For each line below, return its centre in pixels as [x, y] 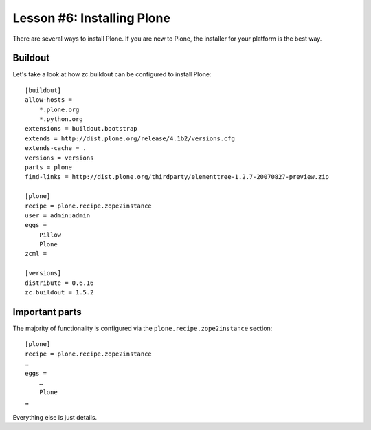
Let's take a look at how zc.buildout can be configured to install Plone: [112, 74]
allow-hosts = [48, 100]
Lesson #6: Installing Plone [92, 18]
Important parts [47, 312]
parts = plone [48, 167]
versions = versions [59, 158]
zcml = [36, 254]
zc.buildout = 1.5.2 [59, 293]
